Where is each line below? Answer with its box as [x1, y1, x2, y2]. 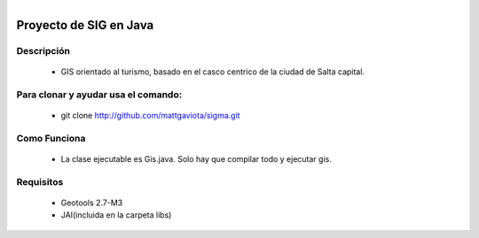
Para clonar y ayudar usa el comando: [16, 88, 183, 101]
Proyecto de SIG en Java [16, 18, 154, 33]
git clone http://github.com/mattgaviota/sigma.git [60, 111, 240, 121]
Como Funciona [16, 132, 86, 144]
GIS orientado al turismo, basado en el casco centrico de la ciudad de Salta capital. [60, 66, 365, 77]
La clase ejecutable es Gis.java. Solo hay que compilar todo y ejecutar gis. [60, 154, 332, 165]
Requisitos [16, 175, 64, 188]
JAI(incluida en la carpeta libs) [60, 210, 172, 220]
